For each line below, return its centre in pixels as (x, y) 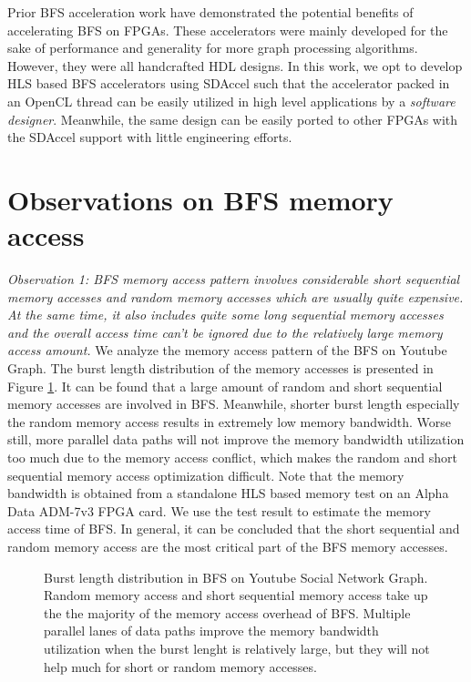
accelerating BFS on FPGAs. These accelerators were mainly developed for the (228, 30)
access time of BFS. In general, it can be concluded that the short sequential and (234, 529)
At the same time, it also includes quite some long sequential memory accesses (225, 315)
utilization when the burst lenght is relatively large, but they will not (237, 648)
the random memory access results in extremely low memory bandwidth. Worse (230, 421)
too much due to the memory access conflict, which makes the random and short (232, 457)
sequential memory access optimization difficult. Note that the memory (206, 475)
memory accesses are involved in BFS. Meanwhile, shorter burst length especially (234, 404)
